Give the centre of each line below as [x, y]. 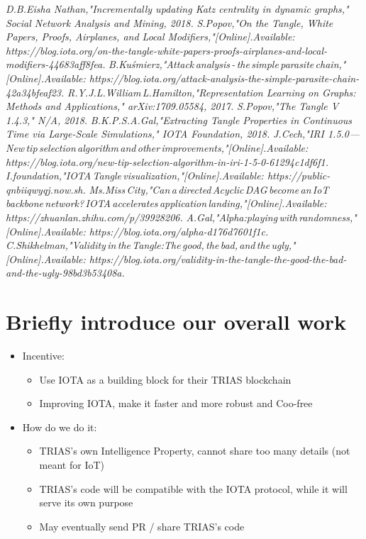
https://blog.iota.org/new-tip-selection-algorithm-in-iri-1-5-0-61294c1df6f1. [167, 161]
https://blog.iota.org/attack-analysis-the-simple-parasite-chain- [224, 78]
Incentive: [43, 355]
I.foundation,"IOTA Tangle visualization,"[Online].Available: [135, 176]
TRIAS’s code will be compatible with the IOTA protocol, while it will [193, 488]
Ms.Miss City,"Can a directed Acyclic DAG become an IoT [209, 189]
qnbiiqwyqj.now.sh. [46, 189]
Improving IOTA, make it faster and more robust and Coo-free [176, 403]
